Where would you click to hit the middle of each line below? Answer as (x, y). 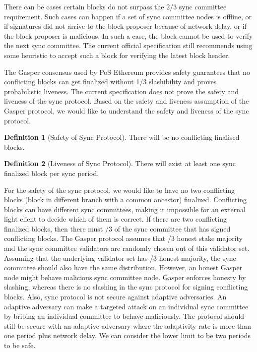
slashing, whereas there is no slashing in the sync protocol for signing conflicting (126, 287)
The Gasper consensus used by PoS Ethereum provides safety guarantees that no (127, 72)
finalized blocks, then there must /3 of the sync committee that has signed (117, 228)
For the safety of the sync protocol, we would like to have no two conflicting (120, 190)
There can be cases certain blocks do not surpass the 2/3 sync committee (115, 6)
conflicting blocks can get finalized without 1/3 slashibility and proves (110, 82)
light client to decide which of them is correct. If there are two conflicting (115, 219)
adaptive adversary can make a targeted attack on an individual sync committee (126, 306)
